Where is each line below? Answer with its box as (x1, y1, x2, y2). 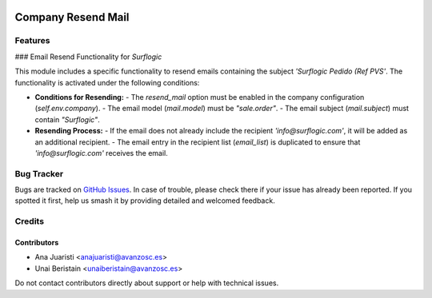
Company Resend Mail (14, 10, 130, 24)
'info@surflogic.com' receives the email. (34, 148, 168, 157)
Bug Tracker (14, 168, 64, 179)
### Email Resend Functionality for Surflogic (14, 52, 162, 62)
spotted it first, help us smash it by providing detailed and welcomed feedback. (14, 196, 275, 205)
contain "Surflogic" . (34, 114, 100, 124)
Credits (14, 216, 44, 227)
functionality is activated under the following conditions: (14, 77, 200, 87)
